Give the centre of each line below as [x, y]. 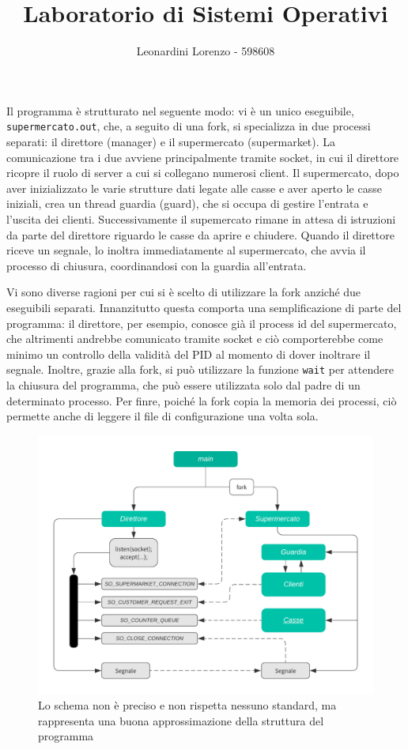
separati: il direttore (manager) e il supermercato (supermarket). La [171, 141]
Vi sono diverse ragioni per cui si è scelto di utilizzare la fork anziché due [184, 292]
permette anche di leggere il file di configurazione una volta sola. [162, 416]
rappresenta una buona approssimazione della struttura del [181, 720]
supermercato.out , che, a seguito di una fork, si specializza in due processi [189, 126]
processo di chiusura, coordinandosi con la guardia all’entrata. [157, 265]
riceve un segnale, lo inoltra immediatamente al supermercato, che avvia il [186, 250]
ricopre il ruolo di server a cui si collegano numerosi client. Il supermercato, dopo [203, 173]
